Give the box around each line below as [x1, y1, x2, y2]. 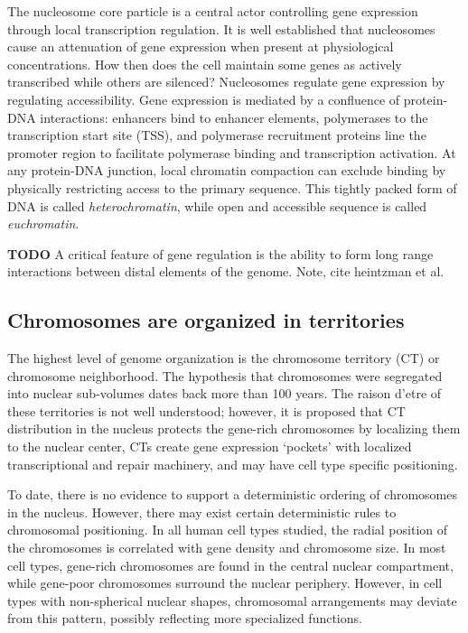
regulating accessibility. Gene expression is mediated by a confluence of [7, 89, 400, 108]
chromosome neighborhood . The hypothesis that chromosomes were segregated [7, 366, 443, 385]
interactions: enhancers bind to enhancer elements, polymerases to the [40, 107, 428, 126]
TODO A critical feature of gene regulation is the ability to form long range [7, 244, 434, 263]
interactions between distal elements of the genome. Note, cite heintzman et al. [7, 262, 445, 281]
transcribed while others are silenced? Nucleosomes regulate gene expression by [7, 72, 445, 91]
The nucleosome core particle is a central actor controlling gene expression [7, 2, 418, 20]
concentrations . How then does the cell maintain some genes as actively [7, 54, 402, 73]
